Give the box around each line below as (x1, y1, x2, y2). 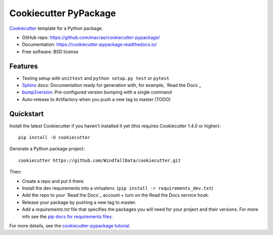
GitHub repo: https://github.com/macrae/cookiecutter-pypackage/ (22, 34, 160, 40)
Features (9, 62, 38, 70)
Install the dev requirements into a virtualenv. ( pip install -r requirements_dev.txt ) (22, 185, 213, 192)
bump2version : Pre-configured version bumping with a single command (22, 89, 172, 96)
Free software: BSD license (22, 49, 78, 55)
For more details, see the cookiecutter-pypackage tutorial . (9, 223, 131, 228)
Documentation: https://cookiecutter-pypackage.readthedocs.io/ (22, 41, 157, 48)
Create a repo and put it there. (22, 178, 85, 184)
